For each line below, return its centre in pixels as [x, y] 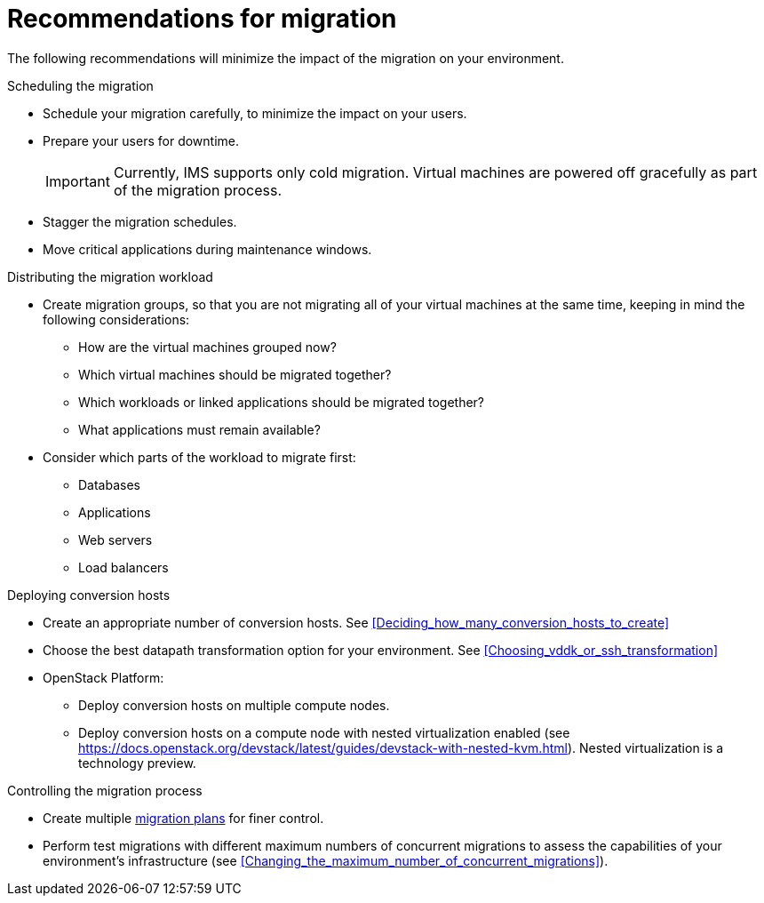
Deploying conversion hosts [89, 595]
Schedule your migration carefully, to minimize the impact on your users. [255, 113]
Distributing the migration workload [110, 276]
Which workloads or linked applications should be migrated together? [282, 402]
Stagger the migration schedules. [140, 221]
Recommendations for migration [202, 19]
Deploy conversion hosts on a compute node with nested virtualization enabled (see [324, 732]
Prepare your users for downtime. [141, 140]
